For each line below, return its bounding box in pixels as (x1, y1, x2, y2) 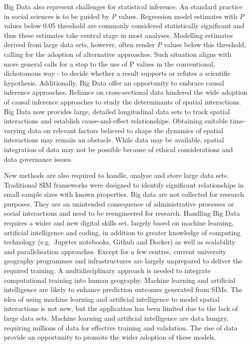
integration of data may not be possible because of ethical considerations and (4, 144, 233, 154)
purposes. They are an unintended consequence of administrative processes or (4, 198, 234, 208)
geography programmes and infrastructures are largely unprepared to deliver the (4, 256, 243, 266)
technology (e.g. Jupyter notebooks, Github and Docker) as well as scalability (4, 237, 235, 247)
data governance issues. (4, 154, 73, 164)
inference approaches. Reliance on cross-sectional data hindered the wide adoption (4, 87, 248, 97)
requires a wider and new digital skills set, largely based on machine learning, (4, 218, 234, 228)
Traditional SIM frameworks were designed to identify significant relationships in (4, 179, 244, 190)
